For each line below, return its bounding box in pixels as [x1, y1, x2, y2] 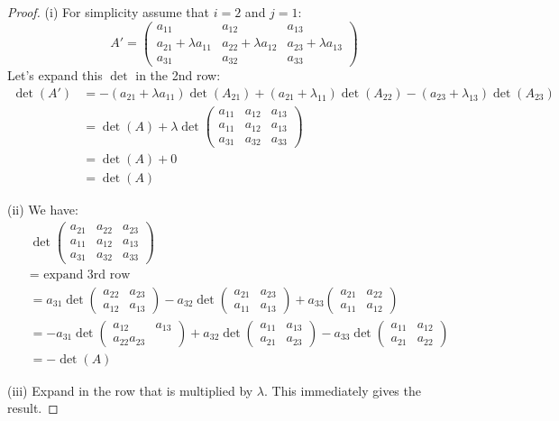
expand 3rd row [43, 268, 131, 281]
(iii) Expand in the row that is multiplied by [7, 380, 253, 399]
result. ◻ [7, 398, 59, 417]
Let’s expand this [7, 66, 103, 85]
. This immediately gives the [264, 380, 421, 399]
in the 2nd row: [135, 66, 221, 85]
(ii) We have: [7, 200, 78, 219]
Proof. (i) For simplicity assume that [7, 3, 210, 21]
